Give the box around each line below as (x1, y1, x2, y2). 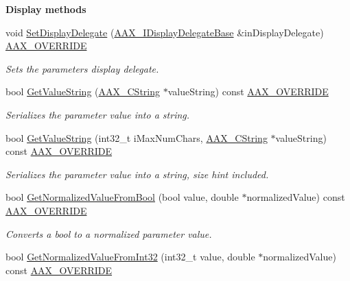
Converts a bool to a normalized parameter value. (5, 226, 212, 241)
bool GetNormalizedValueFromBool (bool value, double (5, 190, 239, 204)
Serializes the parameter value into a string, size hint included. (5, 167, 269, 181)
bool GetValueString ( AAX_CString (5, 84, 161, 99)
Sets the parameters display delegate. (5, 61, 159, 75)
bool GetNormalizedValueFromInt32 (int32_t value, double (5, 249, 255, 264)
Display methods (5, 2, 86, 16)
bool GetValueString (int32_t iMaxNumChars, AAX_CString (5, 130, 268, 145)
